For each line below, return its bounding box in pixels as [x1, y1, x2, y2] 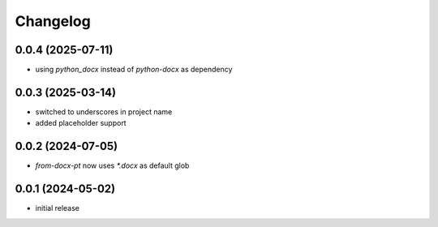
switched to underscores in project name [35, 106, 173, 117]
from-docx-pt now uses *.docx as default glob [35, 161, 190, 170]
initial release [35, 203, 80, 213]
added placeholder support [35, 118, 127, 128]
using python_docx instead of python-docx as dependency [35, 65, 233, 75]
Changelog [15, 12, 91, 30]
